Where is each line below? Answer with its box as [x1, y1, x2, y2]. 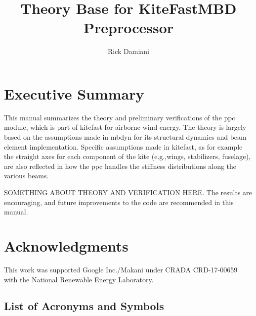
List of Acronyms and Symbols [4, 298, 164, 314]
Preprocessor [83, 17, 174, 38]
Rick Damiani [108, 46, 149, 56]
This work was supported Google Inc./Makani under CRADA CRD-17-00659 [4, 264, 238, 274]
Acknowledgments [4, 235, 128, 256]
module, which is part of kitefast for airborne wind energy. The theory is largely [4, 122, 247, 132]
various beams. [4, 170, 49, 181]
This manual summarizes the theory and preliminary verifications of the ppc [4, 112, 235, 122]
